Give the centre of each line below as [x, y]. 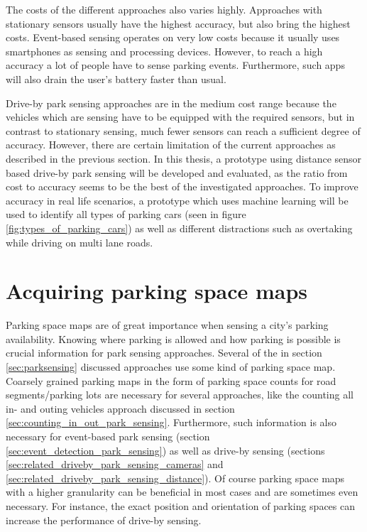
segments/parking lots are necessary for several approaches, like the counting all [180, 395]
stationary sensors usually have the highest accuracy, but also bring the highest [178, 23]
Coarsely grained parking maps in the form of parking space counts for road [171, 380]
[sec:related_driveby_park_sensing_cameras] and [115, 464]
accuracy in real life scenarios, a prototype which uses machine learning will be [177, 200]
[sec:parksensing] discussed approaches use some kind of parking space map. [171, 367]
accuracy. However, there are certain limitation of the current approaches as [171, 145]
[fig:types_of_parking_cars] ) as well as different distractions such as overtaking [179, 228]
